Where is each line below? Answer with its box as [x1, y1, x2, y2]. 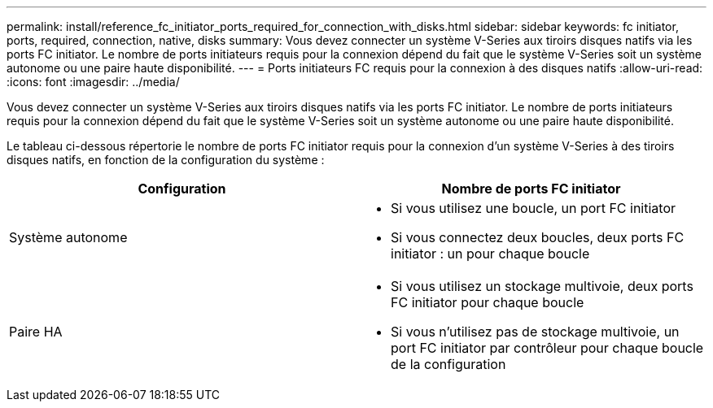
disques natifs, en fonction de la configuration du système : [7, 153, 325, 167]
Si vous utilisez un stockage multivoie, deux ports [391, 278, 693, 294]
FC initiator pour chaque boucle [391, 294, 584, 310]
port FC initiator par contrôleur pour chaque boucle [391, 340, 704, 356]
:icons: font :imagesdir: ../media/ [7, 75, 180, 89]
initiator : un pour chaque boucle [391, 245, 590, 262]
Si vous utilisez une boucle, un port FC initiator [391, 200, 676, 216]
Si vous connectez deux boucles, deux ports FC [391, 229, 685, 245]
